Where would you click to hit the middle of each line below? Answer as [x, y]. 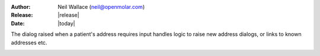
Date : [18, 23]
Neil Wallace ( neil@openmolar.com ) [101, 7]
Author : [21, 7]
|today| [66, 23]
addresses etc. [29, 42]
